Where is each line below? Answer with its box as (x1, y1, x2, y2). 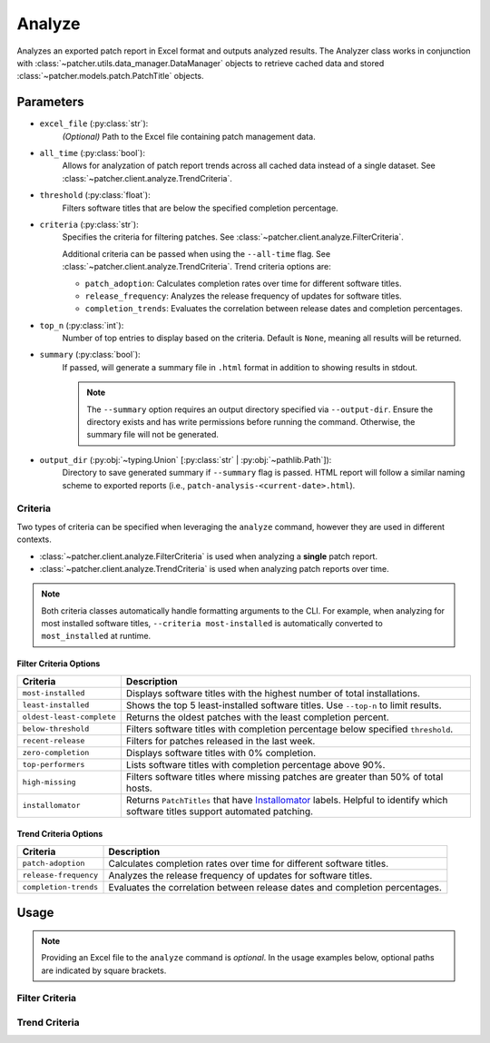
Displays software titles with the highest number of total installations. (125, 686, 421, 699)
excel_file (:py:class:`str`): (39, 118, 149, 129)
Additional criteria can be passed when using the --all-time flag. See (62, 248, 331, 259)
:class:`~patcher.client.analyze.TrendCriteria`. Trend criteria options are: (62, 261, 331, 272)
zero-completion (22, 748, 90, 758)
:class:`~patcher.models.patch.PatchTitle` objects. (16, 71, 204, 82)
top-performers (22, 760, 85, 770)
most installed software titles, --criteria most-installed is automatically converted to (41, 618, 383, 629)
